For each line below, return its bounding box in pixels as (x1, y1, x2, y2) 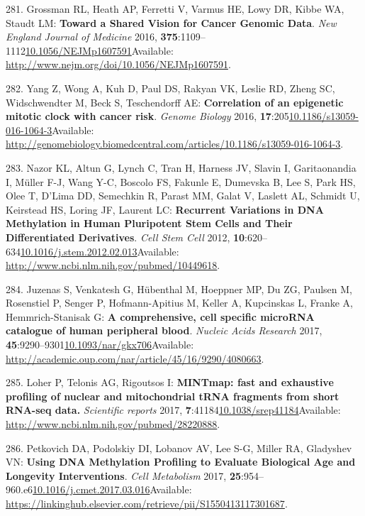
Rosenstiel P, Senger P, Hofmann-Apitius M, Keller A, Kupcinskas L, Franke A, (6, 295, 353, 310)
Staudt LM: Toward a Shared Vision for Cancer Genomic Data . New (6, 15, 337, 30)
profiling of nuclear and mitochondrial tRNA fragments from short (6, 388, 339, 403)
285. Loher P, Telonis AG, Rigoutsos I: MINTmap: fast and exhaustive (6, 375, 334, 390)
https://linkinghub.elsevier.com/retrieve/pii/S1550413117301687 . (6, 496, 288, 510)
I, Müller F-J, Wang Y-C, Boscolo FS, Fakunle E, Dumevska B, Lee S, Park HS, (6, 174, 356, 189)
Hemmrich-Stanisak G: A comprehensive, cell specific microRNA (6, 309, 315, 324)
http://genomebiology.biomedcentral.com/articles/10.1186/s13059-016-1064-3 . (6, 136, 344, 151)
